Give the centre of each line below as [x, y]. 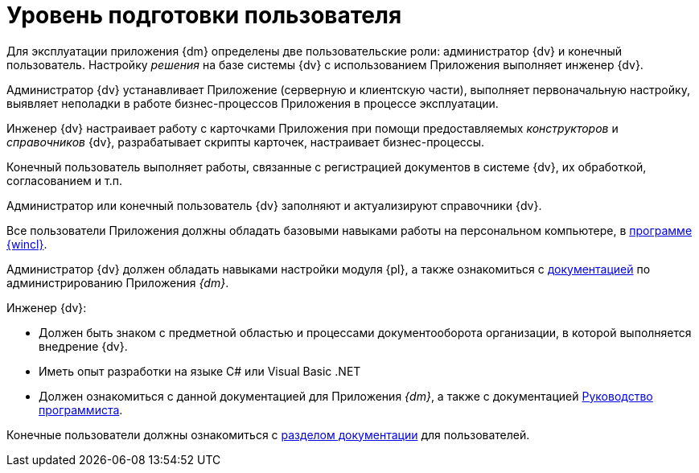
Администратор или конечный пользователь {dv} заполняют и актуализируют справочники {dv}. [274, 205]
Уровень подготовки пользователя [204, 15]
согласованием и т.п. [64, 180]
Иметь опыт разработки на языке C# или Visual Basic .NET [200, 371]
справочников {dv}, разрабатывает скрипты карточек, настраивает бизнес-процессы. [246, 142]
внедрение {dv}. [83, 346]
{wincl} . [27, 244]
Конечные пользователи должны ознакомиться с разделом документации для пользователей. [268, 434]
